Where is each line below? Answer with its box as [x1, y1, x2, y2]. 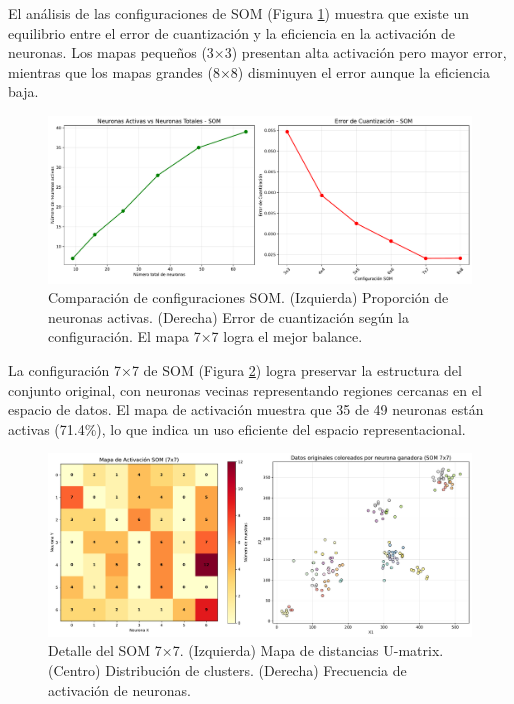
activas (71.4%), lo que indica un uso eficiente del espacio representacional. [8, 418, 466, 439]
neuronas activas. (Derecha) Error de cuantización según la [48, 306, 409, 327]
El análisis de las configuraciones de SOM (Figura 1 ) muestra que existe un [8, 3, 470, 23]
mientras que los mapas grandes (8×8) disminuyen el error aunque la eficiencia [8, 61, 491, 82]
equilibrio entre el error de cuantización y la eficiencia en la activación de [8, 22, 456, 43]
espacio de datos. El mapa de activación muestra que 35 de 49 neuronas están [8, 399, 484, 420]
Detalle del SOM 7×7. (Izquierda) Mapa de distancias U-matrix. [48, 640, 444, 661]
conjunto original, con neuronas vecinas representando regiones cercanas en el [8, 379, 482, 400]
